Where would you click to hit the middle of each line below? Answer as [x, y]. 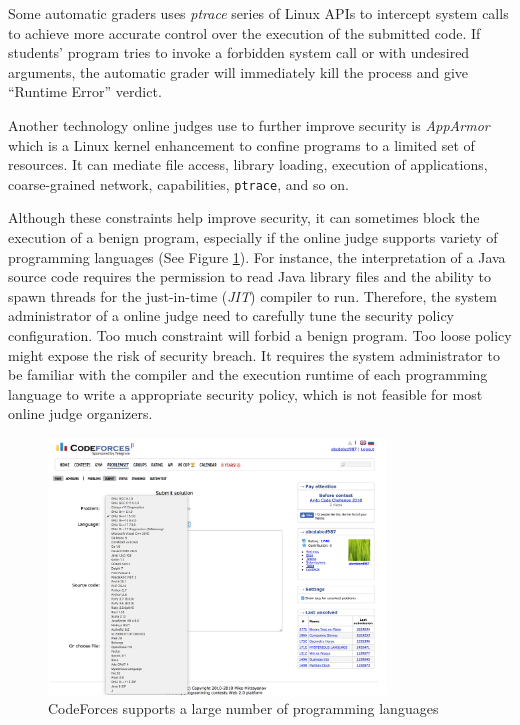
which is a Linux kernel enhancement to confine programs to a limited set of [241, 144]
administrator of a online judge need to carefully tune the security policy [231, 315]
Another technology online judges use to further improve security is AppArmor [249, 124]
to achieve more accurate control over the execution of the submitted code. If [244, 32]
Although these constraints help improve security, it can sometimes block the [244, 217]
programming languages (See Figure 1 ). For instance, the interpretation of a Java [257, 256]
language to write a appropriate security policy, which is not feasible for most [245, 393]
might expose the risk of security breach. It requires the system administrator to [254, 354]
